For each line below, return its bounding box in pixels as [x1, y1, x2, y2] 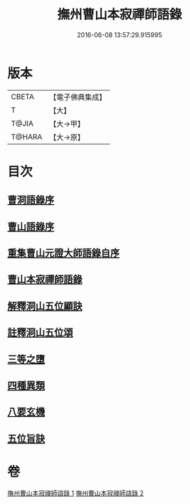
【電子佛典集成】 [49, 92, 107, 102]
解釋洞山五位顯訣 [7, 300, 83, 312]
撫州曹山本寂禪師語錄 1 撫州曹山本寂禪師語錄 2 [7, 488, 144, 497]
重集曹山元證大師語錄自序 [7, 247, 120, 259]
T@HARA [11, 131, 43, 141]
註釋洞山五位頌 [7, 326, 73, 339]
